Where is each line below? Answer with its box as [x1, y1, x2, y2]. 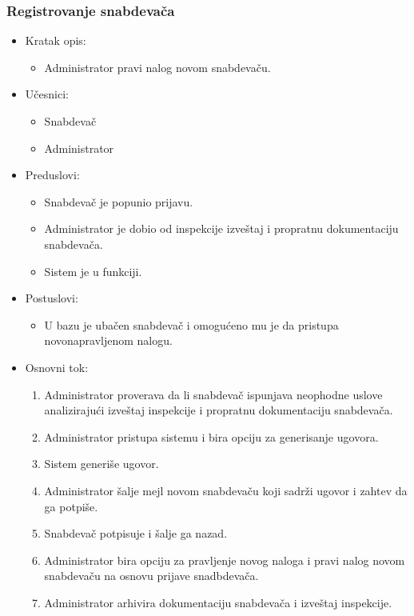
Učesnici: [25, 86, 69, 102]
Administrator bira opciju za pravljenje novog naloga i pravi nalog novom [44, 551, 405, 568]
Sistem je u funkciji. [44, 262, 142, 279]
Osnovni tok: [25, 358, 89, 375]
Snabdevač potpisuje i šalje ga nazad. [44, 525, 228, 542]
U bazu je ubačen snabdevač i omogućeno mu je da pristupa [44, 316, 339, 333]
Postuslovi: [25, 290, 78, 306]
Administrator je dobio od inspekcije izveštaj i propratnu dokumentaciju [44, 220, 399, 237]
